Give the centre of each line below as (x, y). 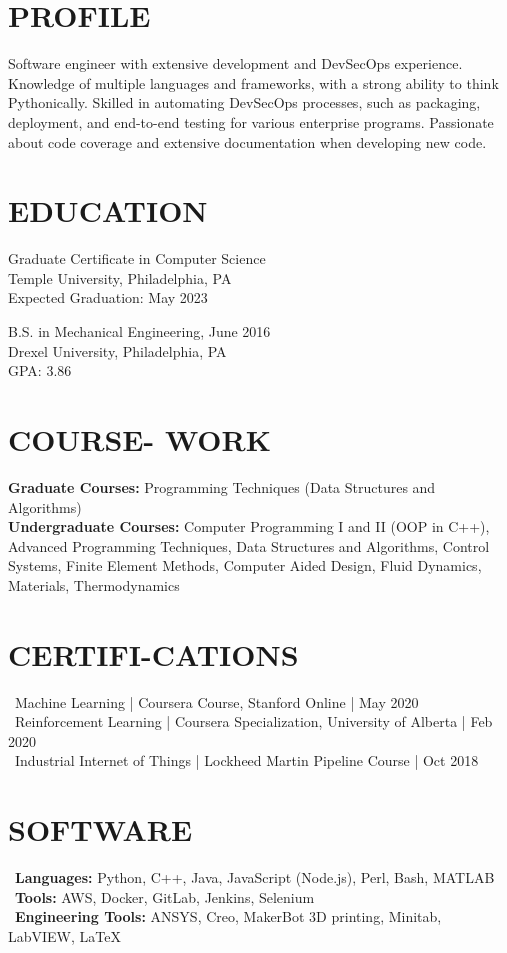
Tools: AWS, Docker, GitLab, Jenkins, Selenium (165, 896)
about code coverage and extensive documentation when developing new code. (247, 141)
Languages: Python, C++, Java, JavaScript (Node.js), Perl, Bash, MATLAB (255, 877)
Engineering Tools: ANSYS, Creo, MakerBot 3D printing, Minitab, (228, 916)
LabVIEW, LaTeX (64, 935)
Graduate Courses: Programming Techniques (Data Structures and (222, 486)
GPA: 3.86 (40, 370)
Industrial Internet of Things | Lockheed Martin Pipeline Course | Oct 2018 (246, 760)
